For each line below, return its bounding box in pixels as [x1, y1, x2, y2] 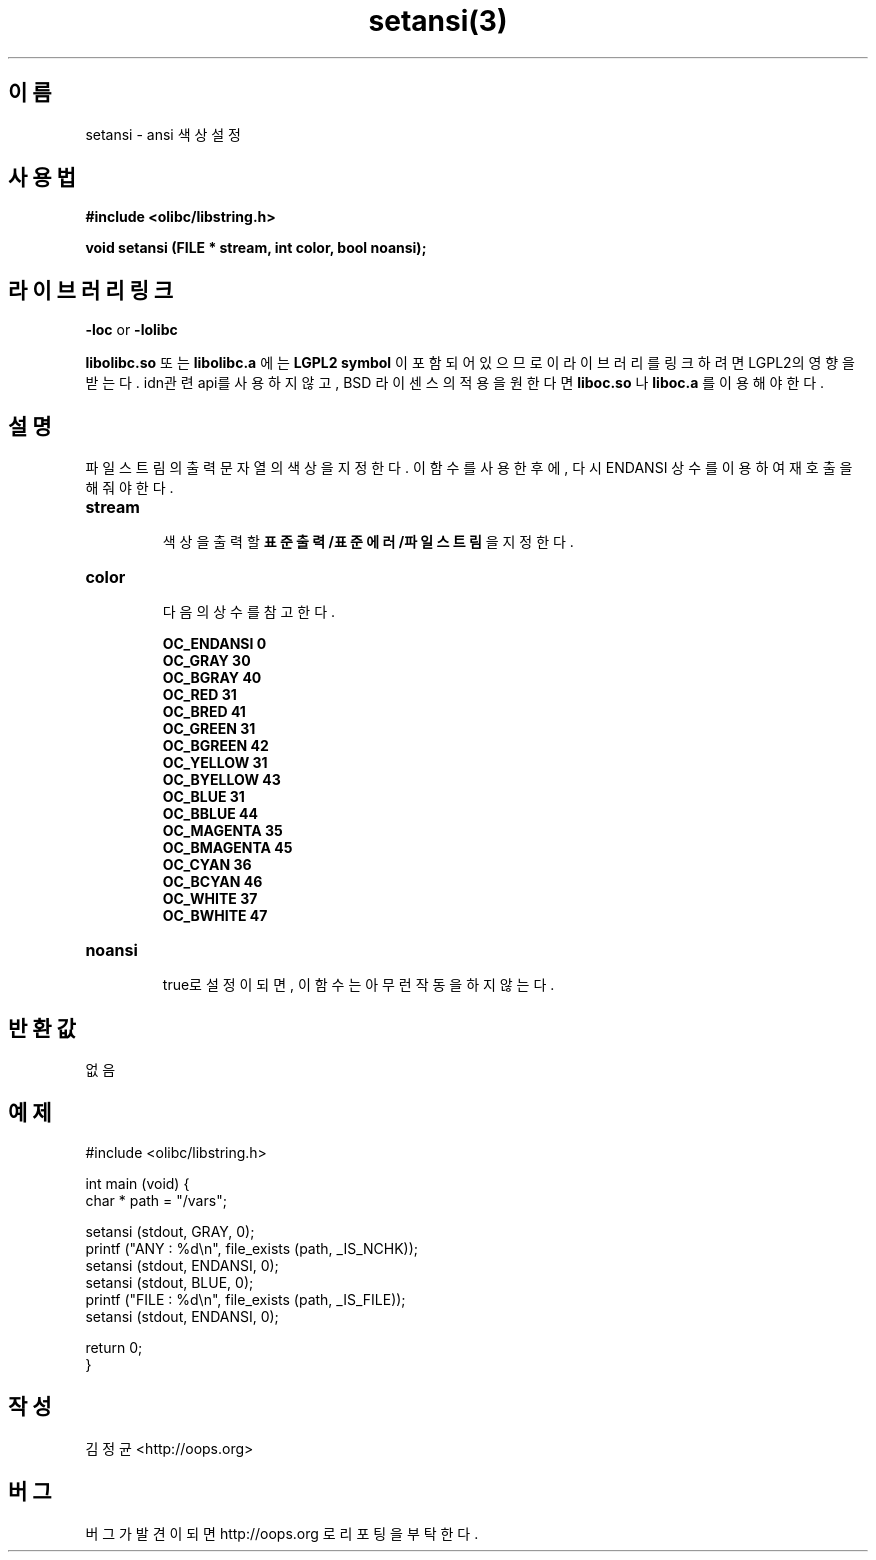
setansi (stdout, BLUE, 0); [85, 1273, 254, 1291]
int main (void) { [85, 1174, 190, 1192]
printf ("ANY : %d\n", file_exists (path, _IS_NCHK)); [85, 1239, 419, 1257]
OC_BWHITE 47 [162, 907, 268, 925]
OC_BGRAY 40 [162, 669, 262, 687]
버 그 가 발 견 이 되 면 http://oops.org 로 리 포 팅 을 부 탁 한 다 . [85, 1524, 479, 1542]
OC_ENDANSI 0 [162, 635, 267, 653]
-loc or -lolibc [85, 321, 178, 339]
